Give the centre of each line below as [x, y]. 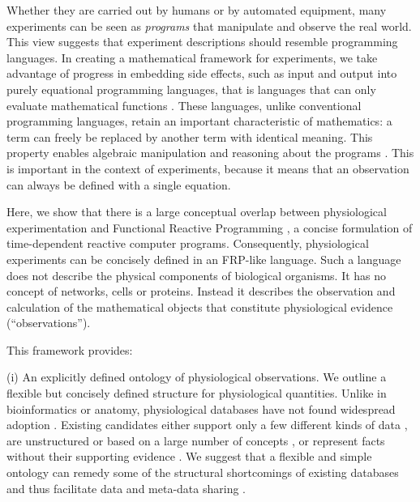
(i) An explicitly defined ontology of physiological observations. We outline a [197, 377]
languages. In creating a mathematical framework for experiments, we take [192, 57]
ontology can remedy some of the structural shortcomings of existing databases [203, 472]
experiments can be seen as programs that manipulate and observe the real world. [209, 26]
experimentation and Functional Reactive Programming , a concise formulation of [210, 227]
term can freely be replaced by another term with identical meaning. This [190, 136]
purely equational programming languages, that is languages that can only [191, 89]
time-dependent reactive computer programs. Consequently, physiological [188, 243]
